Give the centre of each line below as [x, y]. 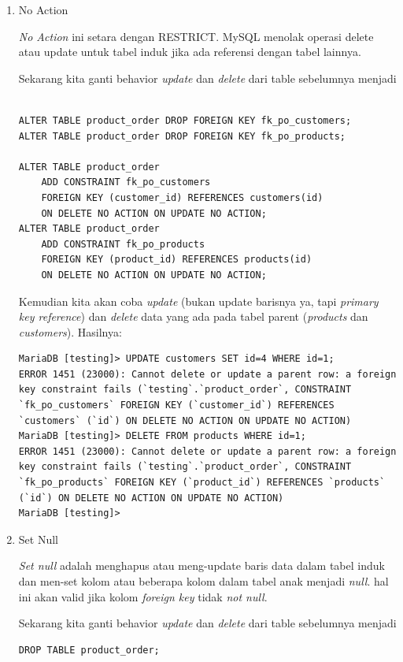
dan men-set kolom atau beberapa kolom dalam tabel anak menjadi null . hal [203, 581]
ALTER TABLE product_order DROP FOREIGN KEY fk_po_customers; [185, 120]
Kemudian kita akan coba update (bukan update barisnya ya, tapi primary [198, 301]
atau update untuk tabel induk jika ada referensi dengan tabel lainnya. [190, 52]
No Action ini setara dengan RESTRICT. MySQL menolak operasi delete [196, 36]
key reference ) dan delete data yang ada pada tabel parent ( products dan [193, 316]
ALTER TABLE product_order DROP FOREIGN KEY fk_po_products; [182, 136]
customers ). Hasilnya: [70, 331]
